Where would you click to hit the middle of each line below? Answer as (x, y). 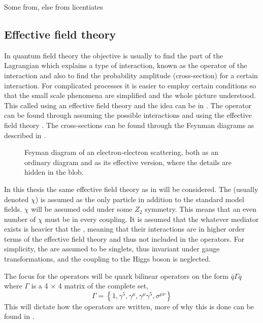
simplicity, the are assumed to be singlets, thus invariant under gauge (112, 249)
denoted (17, 199)
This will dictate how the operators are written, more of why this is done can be (129, 306)
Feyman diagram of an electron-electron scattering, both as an (122, 152)
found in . (19, 316)
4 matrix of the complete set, (103, 286)
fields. (13, 209)
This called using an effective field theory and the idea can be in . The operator (128, 105)
